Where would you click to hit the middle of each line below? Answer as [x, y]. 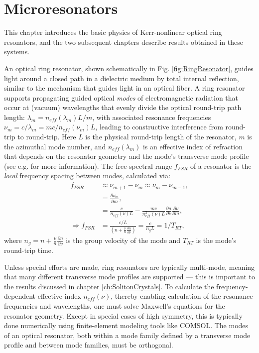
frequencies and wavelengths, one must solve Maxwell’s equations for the [115, 306]
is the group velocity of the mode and [123, 240]
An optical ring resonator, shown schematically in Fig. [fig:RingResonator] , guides [129, 68]
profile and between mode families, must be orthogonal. [89, 345]
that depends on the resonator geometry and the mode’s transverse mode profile [127, 156]
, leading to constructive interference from [159, 127]
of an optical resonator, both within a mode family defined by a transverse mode [127, 335]
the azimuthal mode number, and [55, 146]
